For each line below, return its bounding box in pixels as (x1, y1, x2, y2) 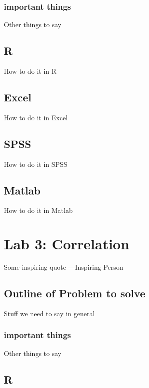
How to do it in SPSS (4, 159, 68, 169)
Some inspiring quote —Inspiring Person (4, 262, 123, 272)
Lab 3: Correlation (4, 234, 130, 254)
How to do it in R (4, 66, 57, 76)
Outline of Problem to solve (4, 286, 146, 301)
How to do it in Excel (4, 112, 68, 122)
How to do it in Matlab (4, 205, 73, 215)
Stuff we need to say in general (4, 308, 95, 318)
